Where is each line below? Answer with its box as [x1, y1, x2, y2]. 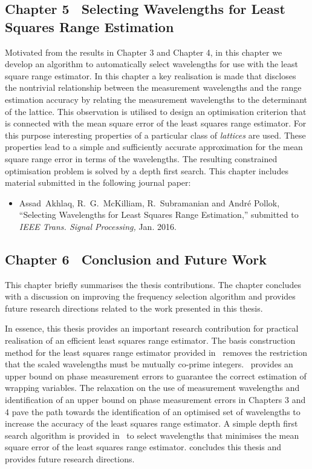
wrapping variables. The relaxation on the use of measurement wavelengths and [5, 381, 300, 394]
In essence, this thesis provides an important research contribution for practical [5, 322, 299, 335]
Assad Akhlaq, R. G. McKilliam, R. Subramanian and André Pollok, [19, 196, 280, 209]
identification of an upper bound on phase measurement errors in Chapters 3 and [5, 393, 306, 406]
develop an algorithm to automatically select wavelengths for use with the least [5, 57, 298, 70]
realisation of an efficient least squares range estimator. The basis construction [5, 334, 296, 347]
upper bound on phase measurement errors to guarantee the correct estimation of [5, 369, 307, 382]
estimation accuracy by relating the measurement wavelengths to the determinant [5, 93, 308, 105]
